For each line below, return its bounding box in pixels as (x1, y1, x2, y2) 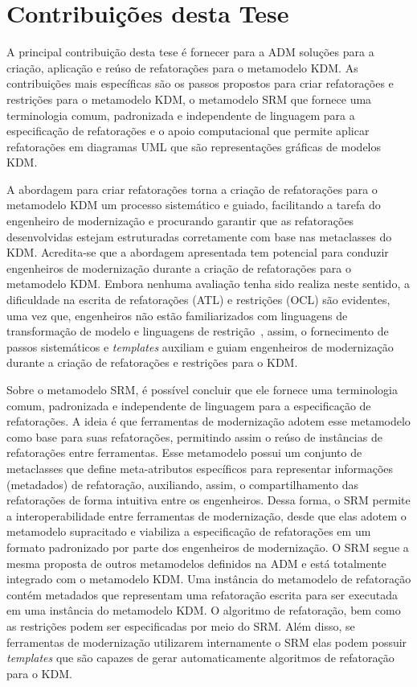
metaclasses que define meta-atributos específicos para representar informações (6, 459, 394, 476)
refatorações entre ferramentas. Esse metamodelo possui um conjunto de (6, 444, 362, 461)
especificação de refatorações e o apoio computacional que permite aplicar (6, 122, 370, 139)
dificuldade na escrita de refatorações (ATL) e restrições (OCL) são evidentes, (6, 291, 390, 308)
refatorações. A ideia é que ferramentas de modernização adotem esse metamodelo (6, 413, 411, 430)
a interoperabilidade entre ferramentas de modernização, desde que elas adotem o (6, 507, 407, 524)
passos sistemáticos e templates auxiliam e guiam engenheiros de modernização (6, 338, 394, 355)
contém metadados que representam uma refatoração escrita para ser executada (6, 586, 399, 603)
